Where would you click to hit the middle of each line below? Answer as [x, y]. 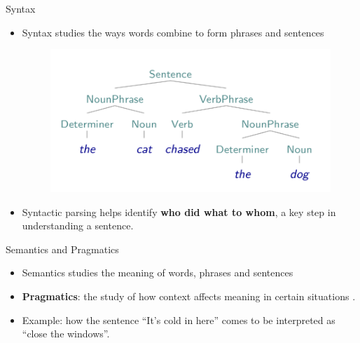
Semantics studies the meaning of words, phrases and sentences [158, 273]
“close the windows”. [66, 334]
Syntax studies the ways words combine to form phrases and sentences [173, 32]
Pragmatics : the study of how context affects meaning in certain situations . [189, 296]
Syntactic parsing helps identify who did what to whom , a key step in [179, 211]
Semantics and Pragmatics [62, 249]
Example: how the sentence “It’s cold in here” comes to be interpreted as [179, 320]
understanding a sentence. [78, 226]
